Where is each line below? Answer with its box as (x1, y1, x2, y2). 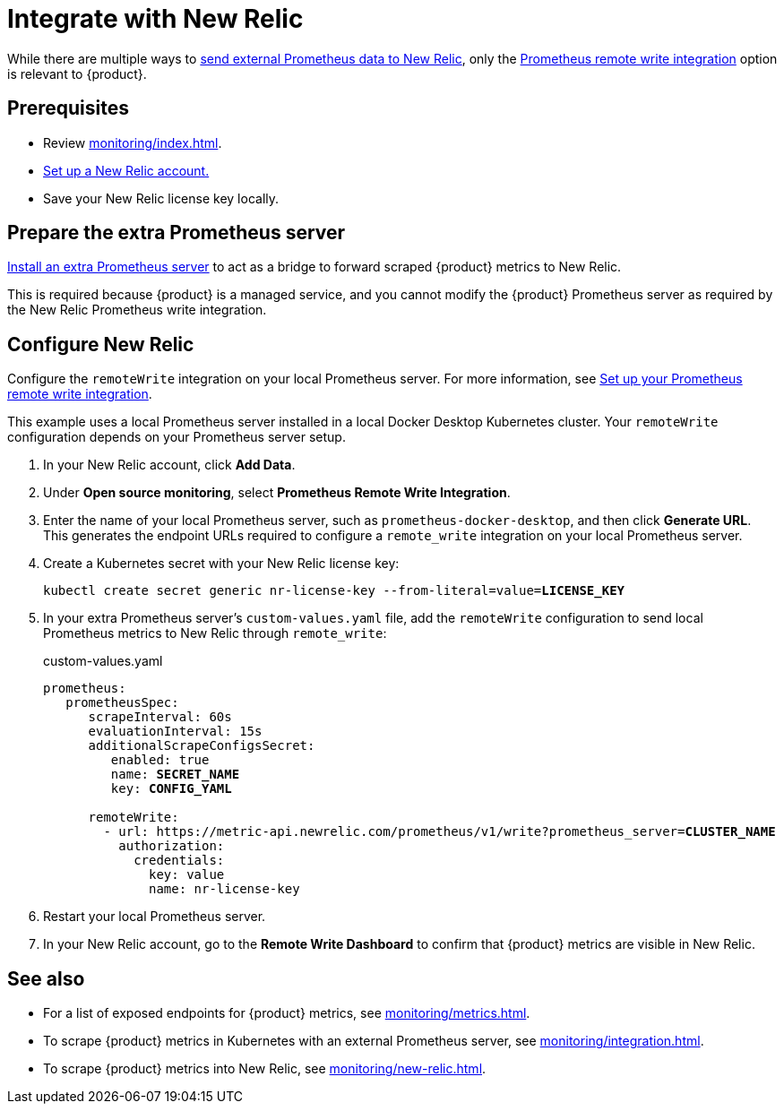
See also (7, 967, 85, 990)
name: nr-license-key (149, 882, 300, 897)
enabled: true (110, 753, 210, 768)
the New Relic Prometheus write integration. (7, 302, 267, 318)
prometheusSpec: (65, 695, 179, 711)
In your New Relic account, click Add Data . (43, 457, 296, 473)
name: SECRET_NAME (110, 767, 240, 782)
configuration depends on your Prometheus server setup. (7, 429, 346, 445)
